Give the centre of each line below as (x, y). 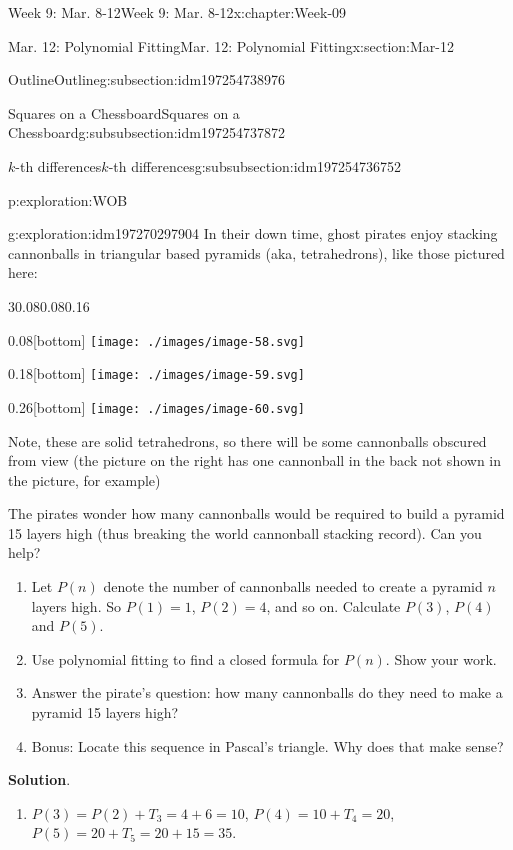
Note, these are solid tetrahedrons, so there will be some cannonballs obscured (247, 440)
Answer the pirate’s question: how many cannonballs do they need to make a (267, 692)
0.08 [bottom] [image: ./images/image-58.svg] (156, 339)
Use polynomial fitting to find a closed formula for (185, 658)
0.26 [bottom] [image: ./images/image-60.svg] (156, 406)
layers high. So (76, 605)
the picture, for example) (84, 479)
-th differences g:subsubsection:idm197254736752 (255, 165)
